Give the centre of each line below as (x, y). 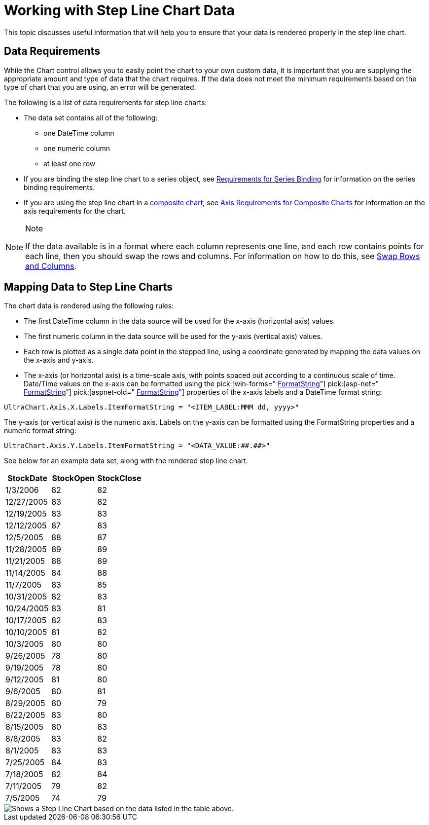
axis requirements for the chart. (75, 211)
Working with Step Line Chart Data (119, 10)
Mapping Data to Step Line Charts (89, 287)
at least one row (70, 163)
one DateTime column (79, 133)
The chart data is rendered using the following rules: (89, 306)
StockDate (27, 478)
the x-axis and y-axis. (59, 360)
